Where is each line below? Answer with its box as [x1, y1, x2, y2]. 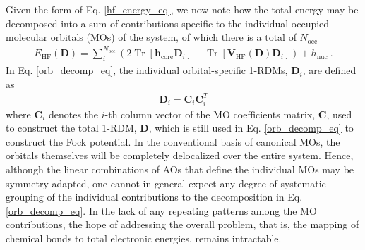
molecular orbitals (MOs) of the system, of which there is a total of [6, 30, 297, 44]
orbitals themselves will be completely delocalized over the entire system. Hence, [6, 148, 354, 163]
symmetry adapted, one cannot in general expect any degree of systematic [6, 175, 326, 190]
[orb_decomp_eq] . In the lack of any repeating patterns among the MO [6, 203, 317, 218]
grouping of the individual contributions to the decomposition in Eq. [6, 189, 303, 204]
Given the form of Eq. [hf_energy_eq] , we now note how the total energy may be [6, 2, 359, 16]
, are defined [302, 63, 357, 77]
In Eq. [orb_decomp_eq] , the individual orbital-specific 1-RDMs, [6, 63, 288, 77]
